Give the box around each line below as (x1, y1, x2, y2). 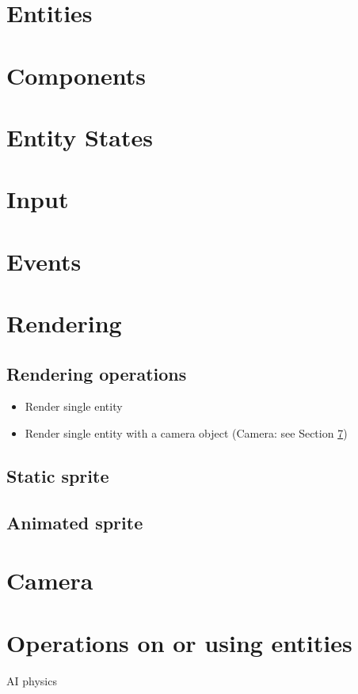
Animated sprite (6, 510, 143, 534)
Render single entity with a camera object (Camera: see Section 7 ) (25, 425, 348, 442)
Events (6, 245, 82, 277)
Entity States (6, 120, 153, 153)
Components (6, 59, 146, 91)
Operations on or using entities (6, 626, 352, 658)
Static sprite (6, 464, 109, 488)
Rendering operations (6, 361, 187, 385)
